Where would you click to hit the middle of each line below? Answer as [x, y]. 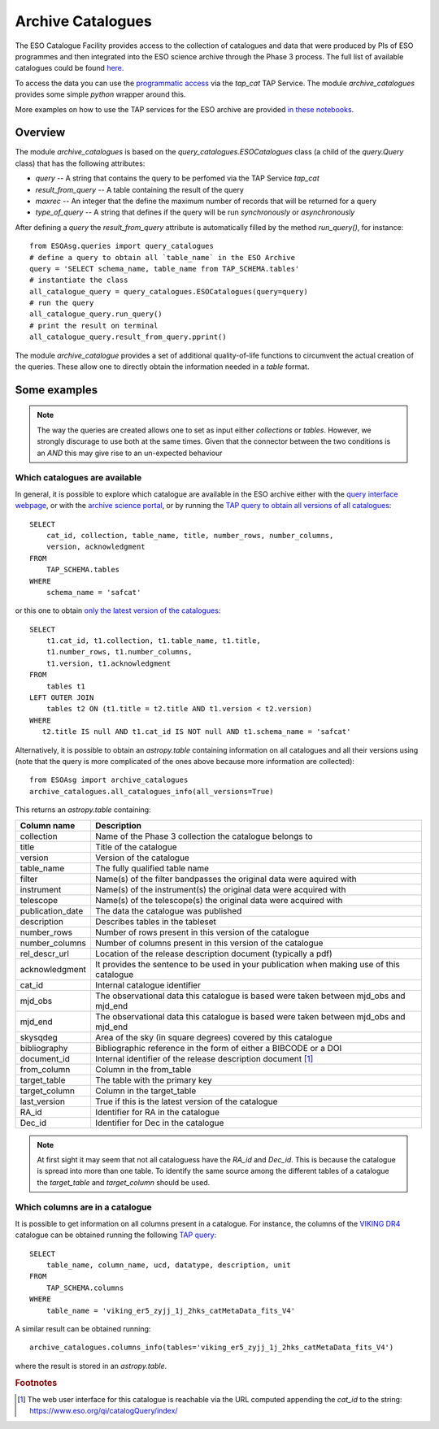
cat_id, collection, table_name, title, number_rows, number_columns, [190, 535]
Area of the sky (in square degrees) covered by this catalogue [213, 1037]
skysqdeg [39, 1037]
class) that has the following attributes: [80, 163]
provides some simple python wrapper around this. [100, 94]
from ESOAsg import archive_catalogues [109, 780]
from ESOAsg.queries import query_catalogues [122, 246]
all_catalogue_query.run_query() [96, 314]
